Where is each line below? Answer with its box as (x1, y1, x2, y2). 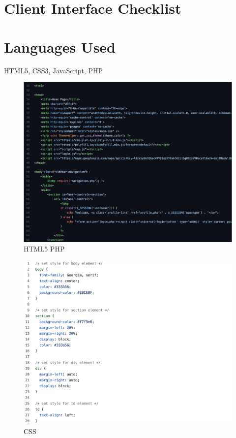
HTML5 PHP (24, 244, 65, 254)
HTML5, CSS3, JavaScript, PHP (4, 65, 103, 75)
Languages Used (4, 36, 116, 57)
